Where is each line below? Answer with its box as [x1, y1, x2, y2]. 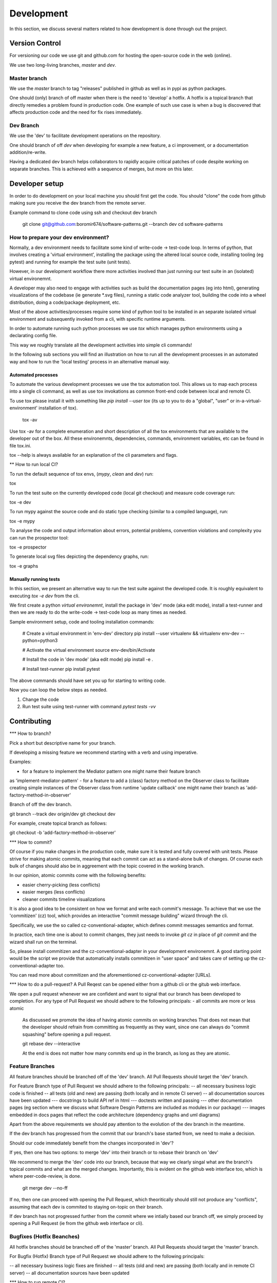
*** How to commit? [9, 839, 52, 845]
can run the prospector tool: [9, 534, 69, 541]
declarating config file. [9, 333, 57, 339]
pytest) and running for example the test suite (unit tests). [9, 259, 131, 265]
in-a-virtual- [235, 398, 262, 404]
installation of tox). [38, 405, 78, 411]
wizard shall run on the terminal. [9, 939, 77, 945]
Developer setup [9, 179, 64, 188]
